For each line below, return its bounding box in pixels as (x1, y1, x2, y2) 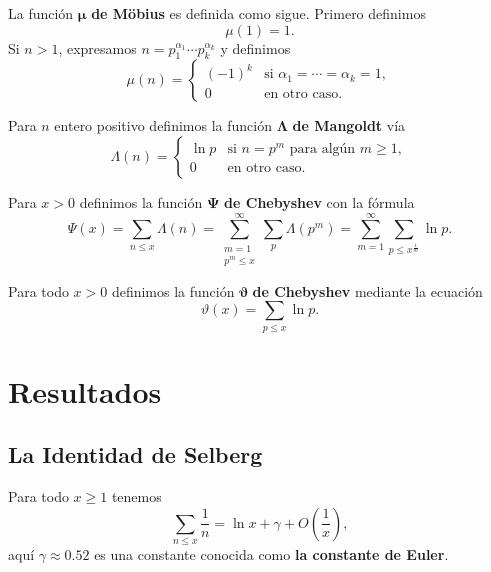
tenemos (111, 486, 162, 507)
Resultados (8, 370, 162, 411)
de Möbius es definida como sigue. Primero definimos (91, 3, 426, 23)
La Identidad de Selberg (8, 439, 263, 470)
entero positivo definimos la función (54, 115, 272, 136)
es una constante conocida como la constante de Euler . (94, 544, 449, 565)
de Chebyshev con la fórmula (224, 191, 415, 212)
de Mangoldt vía (292, 115, 406, 136)
